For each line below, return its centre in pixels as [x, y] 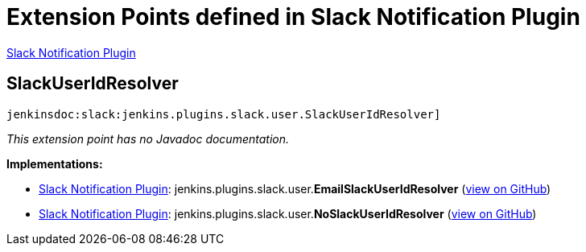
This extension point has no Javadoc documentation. [148, 138]
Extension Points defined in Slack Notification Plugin [293, 17]
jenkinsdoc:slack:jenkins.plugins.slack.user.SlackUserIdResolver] [224, 114]
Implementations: [55, 163]
